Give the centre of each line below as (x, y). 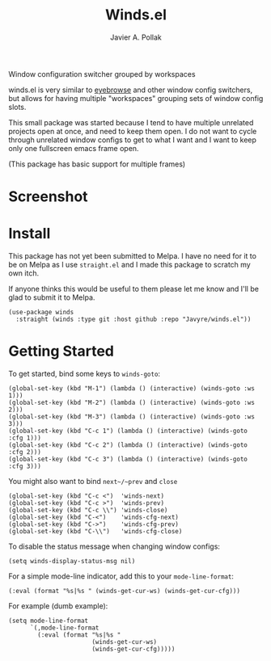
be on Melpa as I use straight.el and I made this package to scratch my (129, 265)
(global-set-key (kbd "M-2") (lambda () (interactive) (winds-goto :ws (131, 402)
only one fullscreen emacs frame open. (74, 148)
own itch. (23, 273)
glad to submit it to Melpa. (52, 297)
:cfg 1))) (25, 438)
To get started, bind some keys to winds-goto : (84, 374)
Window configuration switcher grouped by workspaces (102, 74)
